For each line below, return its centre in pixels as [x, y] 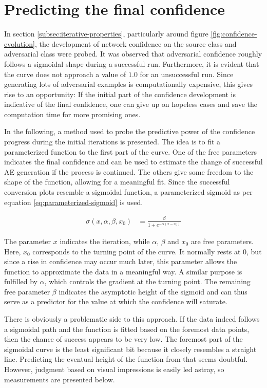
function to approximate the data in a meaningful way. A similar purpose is [123, 271]
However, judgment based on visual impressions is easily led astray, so [114, 369]
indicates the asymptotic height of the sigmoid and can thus [153, 291]
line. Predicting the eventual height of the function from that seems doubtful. [126, 359]
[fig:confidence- [234, 34]
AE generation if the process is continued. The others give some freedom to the [129, 171]
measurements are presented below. [60, 379]
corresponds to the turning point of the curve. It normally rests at [137, 251]
